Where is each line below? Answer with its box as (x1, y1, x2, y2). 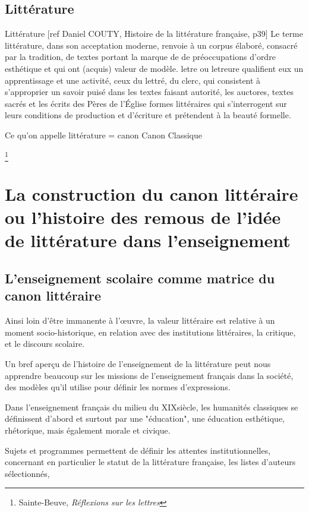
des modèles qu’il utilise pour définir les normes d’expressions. (5, 381, 231, 393)
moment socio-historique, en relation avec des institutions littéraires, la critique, (5, 325, 296, 338)
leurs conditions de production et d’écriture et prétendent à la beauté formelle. (5, 109, 291, 121)
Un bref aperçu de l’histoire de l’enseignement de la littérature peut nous (5, 358, 271, 369)
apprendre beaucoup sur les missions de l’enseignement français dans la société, (5, 369, 294, 381)
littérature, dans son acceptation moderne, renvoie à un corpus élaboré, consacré (5, 39, 298, 51)
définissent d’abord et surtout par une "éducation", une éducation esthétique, (5, 412, 285, 425)
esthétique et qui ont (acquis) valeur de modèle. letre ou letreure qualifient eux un (5, 62, 304, 74)
